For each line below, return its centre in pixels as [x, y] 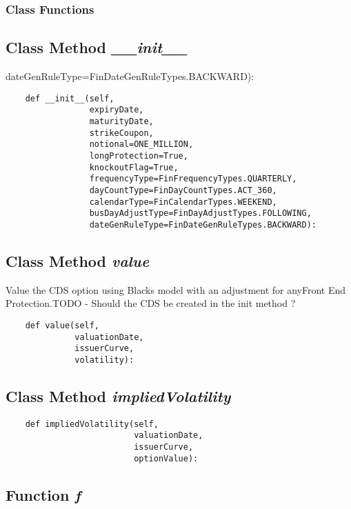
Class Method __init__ [97, 47]
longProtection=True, [139, 156]
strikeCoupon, [121, 133]
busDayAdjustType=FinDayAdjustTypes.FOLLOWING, [200, 213]
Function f [43, 494]
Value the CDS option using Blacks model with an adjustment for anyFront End [176, 289]
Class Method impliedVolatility [118, 396]
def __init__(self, [70, 98]
